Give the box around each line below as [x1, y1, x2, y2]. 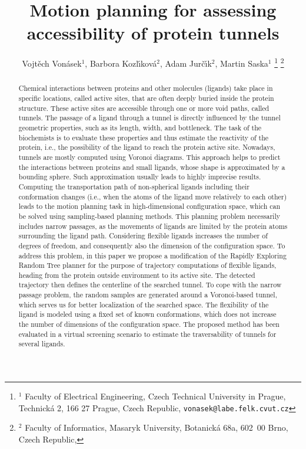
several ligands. [18, 339, 65, 349]
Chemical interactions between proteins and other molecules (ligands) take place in [18, 83, 273, 93]
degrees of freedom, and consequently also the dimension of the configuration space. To [18, 240, 285, 250]
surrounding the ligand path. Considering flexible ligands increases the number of [18, 231, 268, 241]
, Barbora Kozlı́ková [85, 57, 157, 69]
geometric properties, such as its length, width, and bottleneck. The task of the [18, 122, 262, 132]
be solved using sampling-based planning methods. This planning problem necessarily [18, 211, 281, 221]
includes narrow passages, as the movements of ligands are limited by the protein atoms [18, 221, 288, 231]
